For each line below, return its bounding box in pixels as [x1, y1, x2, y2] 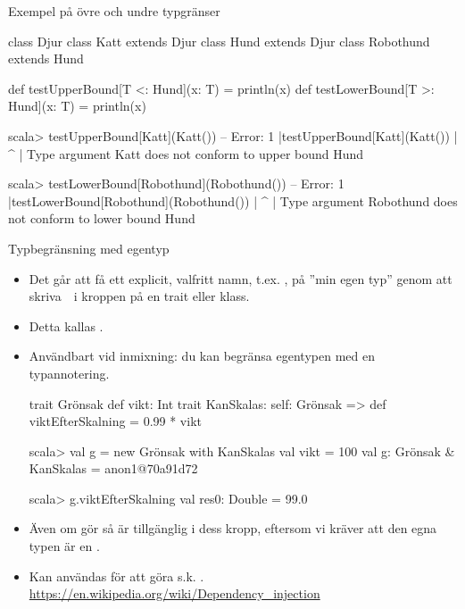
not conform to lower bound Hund [8, 209, 195, 228]
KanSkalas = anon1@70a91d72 [29, 459, 198, 478]
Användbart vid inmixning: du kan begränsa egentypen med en [29, 346, 375, 365]
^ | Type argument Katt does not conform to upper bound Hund [8, 144, 364, 163]
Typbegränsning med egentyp [8, 238, 170, 257]
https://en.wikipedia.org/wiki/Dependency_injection [29, 584, 320, 603]
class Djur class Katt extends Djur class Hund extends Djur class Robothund [8, 31, 430, 50]
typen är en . [29, 537, 100, 555]
